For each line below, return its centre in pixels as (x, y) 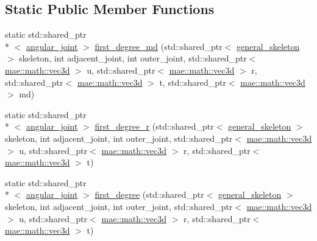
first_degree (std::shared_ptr (149, 194)
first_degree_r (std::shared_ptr (154, 126)
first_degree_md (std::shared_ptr (158, 46)
